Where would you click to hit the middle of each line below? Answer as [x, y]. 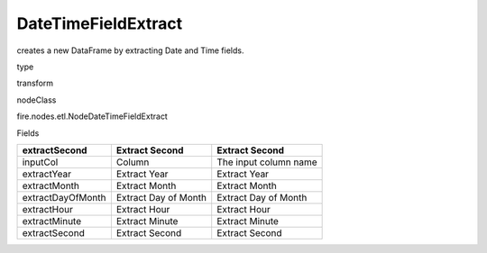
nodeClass [37, 100]
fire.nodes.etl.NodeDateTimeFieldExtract [92, 116]
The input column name [267, 162]
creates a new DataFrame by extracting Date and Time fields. [130, 50]
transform [35, 83]
